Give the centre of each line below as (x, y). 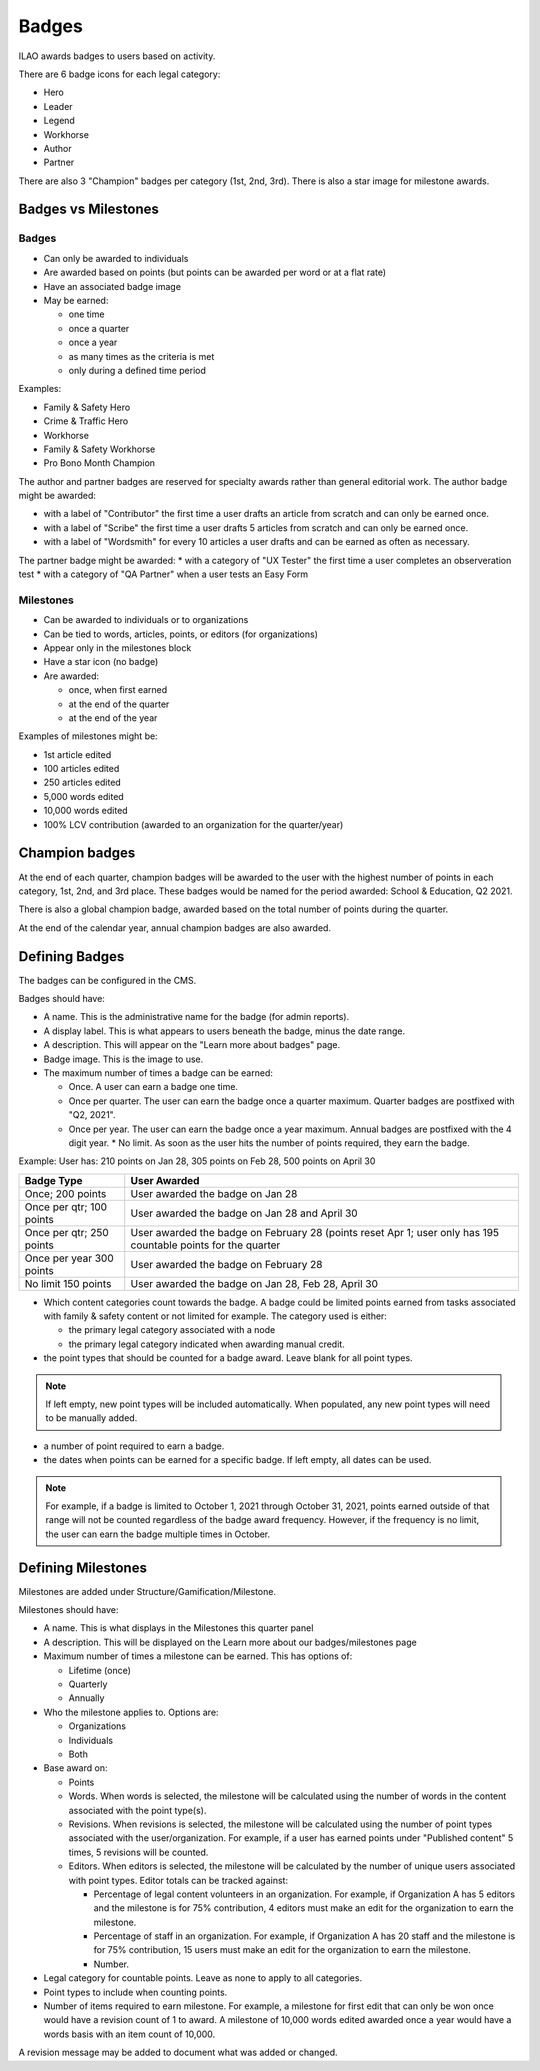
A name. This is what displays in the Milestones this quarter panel (178, 1628)
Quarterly (88, 1684)
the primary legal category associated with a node (172, 1330)
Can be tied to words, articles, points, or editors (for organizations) (181, 634)
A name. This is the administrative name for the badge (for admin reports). (196, 1017)
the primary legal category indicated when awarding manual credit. (206, 1344)
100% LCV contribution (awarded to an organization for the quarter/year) (193, 824)
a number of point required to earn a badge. (134, 1446)
